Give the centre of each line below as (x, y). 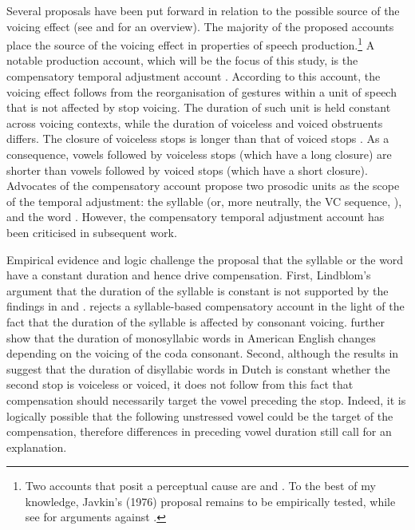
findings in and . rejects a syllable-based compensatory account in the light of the (206, 306)
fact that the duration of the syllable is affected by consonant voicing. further (196, 321)
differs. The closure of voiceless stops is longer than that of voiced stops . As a (198, 138)
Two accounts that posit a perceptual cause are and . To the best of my (200, 486)
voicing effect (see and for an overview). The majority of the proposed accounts (200, 26)
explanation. (37, 447)
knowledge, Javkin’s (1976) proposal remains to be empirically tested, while (210, 501)
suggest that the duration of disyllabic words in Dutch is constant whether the (198, 368)
